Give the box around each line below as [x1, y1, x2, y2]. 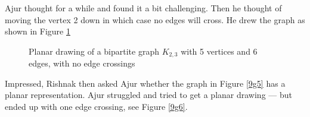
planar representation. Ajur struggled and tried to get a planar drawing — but [5, 88, 292, 101]
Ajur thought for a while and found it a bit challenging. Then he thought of [5, 2, 282, 14]
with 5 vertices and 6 [181, 45, 258, 57]
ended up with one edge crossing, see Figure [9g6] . [5, 100, 188, 113]
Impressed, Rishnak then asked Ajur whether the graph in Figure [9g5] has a [5, 77, 286, 89]
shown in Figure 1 [5, 25, 70, 37]
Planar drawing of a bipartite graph [29, 45, 159, 57]
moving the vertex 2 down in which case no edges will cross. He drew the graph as [5, 13, 305, 26]
